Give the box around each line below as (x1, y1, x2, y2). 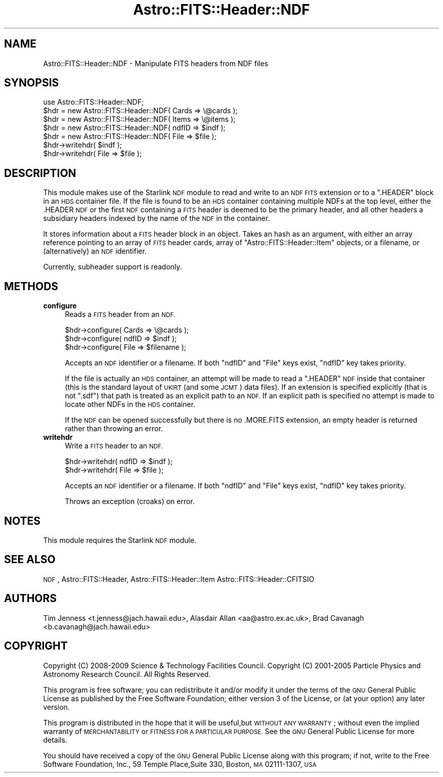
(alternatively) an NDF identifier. (43, 247, 147, 256)
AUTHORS (4, 592, 57, 605)
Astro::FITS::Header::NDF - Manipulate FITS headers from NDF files (43, 59, 269, 68)
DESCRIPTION (4, 166, 76, 179)
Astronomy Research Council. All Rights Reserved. (43, 669, 211, 678)
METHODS (4, 280, 59, 293)
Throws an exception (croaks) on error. (65, 497, 195, 506)
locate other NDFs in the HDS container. (65, 400, 196, 409)
